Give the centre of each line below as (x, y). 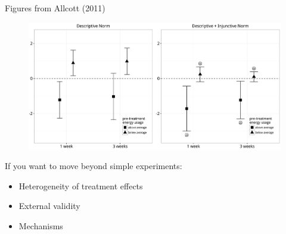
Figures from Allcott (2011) (55, 8)
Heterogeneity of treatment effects (81, 185)
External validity (49, 206)
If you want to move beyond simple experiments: (94, 166)
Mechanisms (41, 226)
